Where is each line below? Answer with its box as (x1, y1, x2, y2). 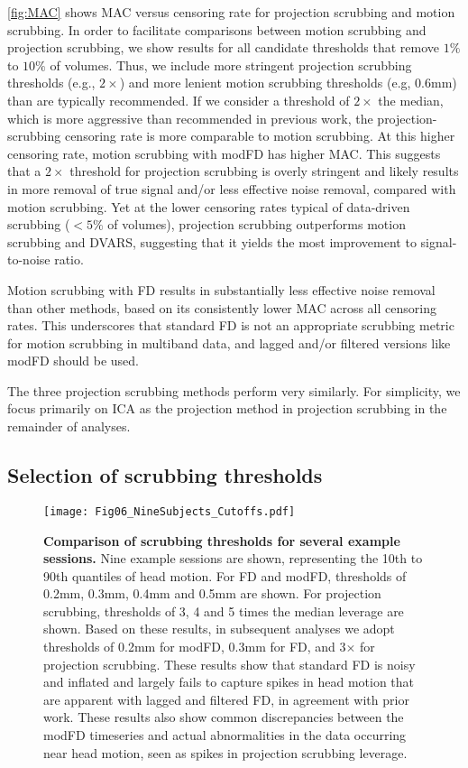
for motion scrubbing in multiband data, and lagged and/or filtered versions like (7, 333, 451, 352)
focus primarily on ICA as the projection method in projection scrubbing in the (7, 399, 447, 418)
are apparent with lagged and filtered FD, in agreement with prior (43, 689, 409, 708)
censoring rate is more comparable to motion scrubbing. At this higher (64, 126, 455, 145)
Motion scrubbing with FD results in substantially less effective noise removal (7, 280, 436, 299)
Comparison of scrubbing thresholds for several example (43, 531, 400, 550)
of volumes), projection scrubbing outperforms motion (107, 215, 406, 234)
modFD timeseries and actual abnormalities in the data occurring (43, 726, 407, 745)
